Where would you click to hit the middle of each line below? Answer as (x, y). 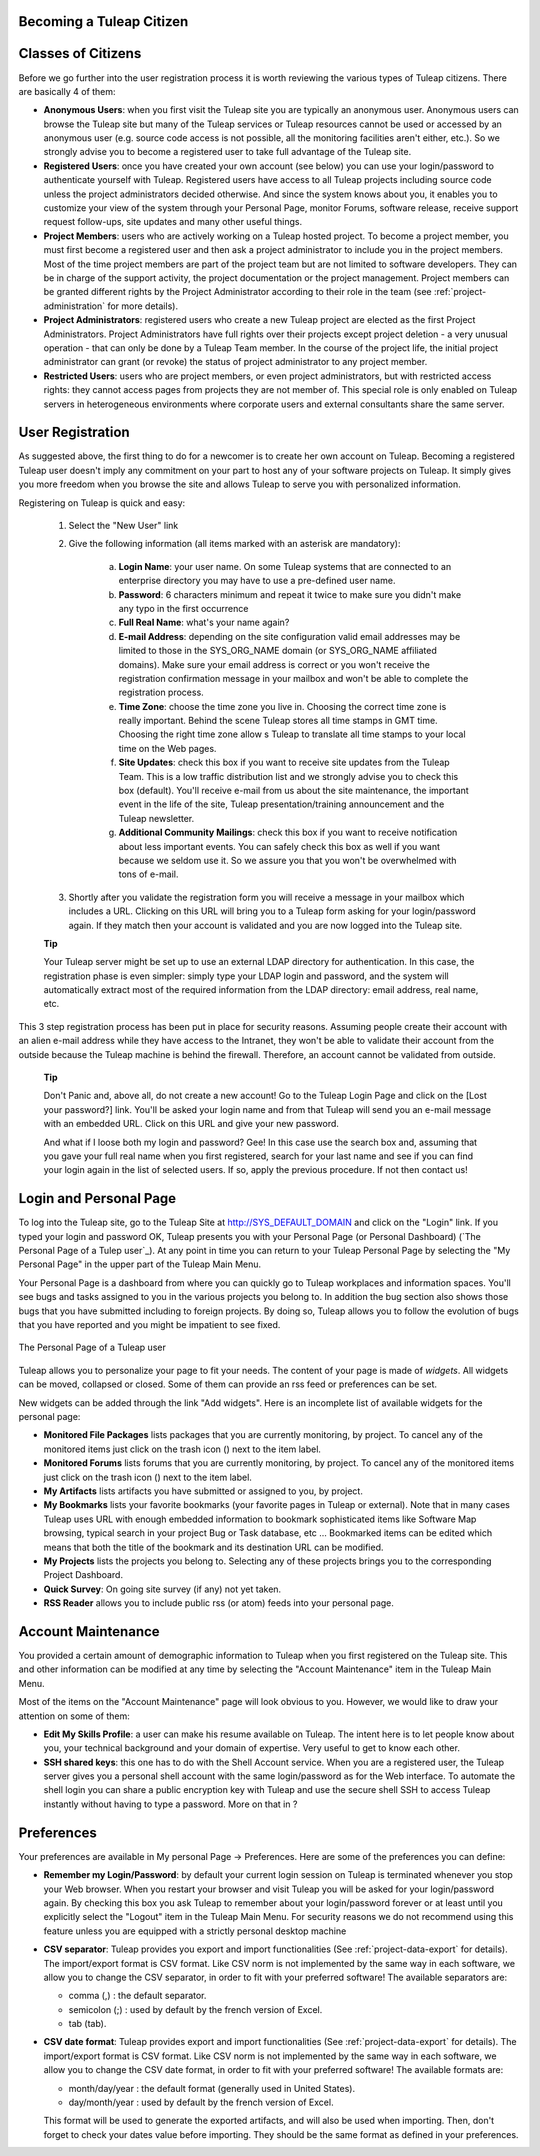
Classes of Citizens (80, 53)
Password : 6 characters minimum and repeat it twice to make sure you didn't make (290, 594)
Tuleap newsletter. (156, 818)
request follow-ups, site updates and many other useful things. (173, 222)
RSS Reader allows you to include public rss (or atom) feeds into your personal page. (219, 1603)
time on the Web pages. (167, 748)
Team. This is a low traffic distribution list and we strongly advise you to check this (288, 776)
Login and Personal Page (97, 1198)
